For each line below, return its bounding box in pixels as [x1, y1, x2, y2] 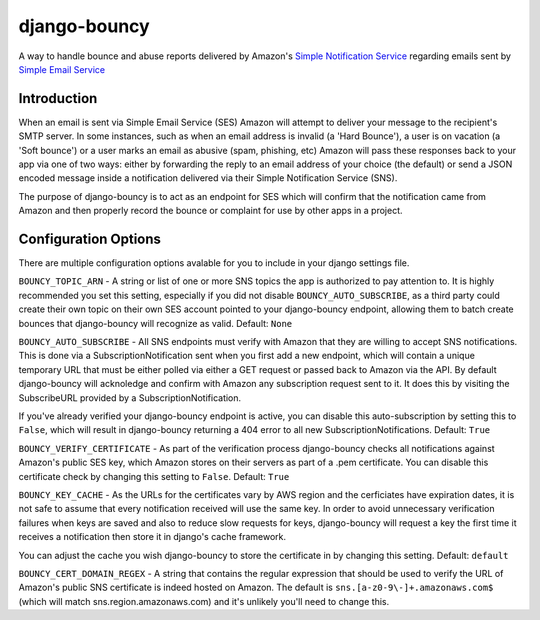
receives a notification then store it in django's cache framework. [18, 531, 287, 543]
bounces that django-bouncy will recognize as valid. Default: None [18, 317, 293, 329]
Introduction [18, 90, 98, 107]
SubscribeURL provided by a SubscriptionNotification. [18, 391, 242, 404]
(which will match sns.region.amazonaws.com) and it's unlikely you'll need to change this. [18, 595, 390, 607]
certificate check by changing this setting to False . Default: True [18, 470, 290, 482]
